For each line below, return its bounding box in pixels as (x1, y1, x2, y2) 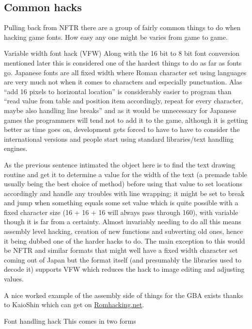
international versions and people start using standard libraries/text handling (4, 133, 234, 144)
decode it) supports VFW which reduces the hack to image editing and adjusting (4, 264, 245, 274)
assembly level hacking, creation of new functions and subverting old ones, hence (4, 226, 243, 236)
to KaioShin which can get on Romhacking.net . (4, 299, 144, 310)
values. (4, 274, 24, 284)
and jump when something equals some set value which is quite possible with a (4, 197, 238, 208)
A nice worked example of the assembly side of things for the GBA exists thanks (4, 290, 243, 300)
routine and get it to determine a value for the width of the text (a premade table (4, 169, 247, 179)
